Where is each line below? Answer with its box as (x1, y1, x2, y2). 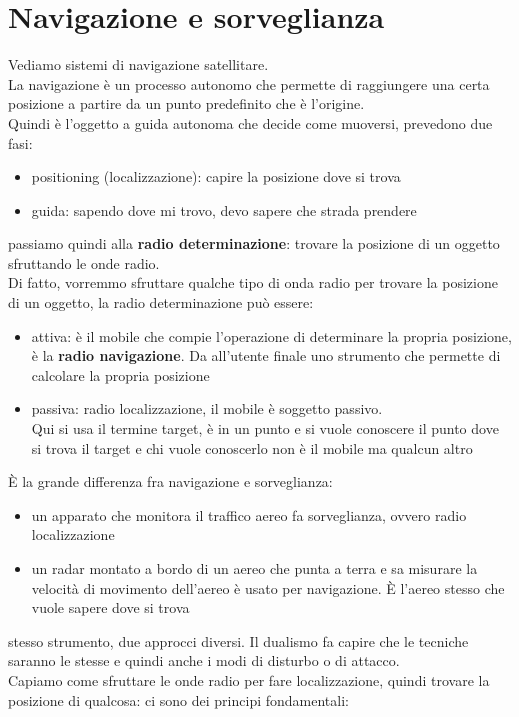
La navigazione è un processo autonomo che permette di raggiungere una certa (8, 73, 490, 94)
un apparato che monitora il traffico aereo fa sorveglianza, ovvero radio (31, 504, 467, 525)
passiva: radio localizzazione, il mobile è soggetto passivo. (31, 398, 383, 419)
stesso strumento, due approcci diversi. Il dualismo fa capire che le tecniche (8, 630, 469, 651)
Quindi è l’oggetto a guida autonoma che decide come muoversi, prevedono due (8, 112, 493, 133)
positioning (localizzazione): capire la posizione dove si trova (31, 166, 401, 187)
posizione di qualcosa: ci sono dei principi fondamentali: (8, 689, 349, 710)
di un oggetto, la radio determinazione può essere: (8, 292, 314, 313)
